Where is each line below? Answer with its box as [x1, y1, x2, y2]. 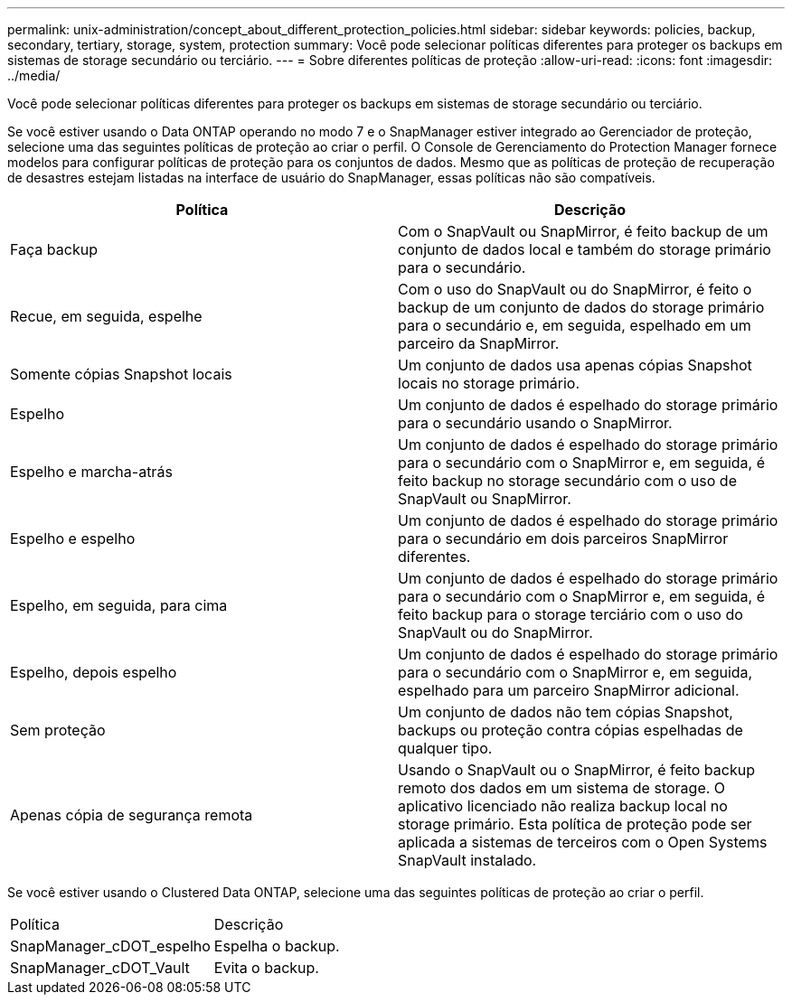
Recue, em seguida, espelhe [10, 307, 203, 325]
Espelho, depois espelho [10, 663, 177, 681]
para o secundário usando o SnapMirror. [398, 414, 673, 432]
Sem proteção [10, 721, 106, 739]
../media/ [7, 68, 61, 83]
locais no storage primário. [398, 374, 580, 392]
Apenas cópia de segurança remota [10, 806, 253, 824]
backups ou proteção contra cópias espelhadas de [398, 721, 743, 739]
